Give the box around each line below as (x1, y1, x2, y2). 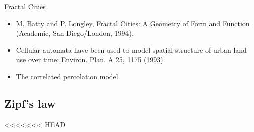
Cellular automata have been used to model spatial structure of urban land (16, 44, 247, 55)
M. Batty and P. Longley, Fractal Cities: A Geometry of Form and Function (16, 18, 250, 28)
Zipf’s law (4, 95, 56, 111)
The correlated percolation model (16, 71, 118, 81)
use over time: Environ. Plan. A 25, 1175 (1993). (16, 54, 165, 65)
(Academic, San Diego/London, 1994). (16, 28, 134, 38)
